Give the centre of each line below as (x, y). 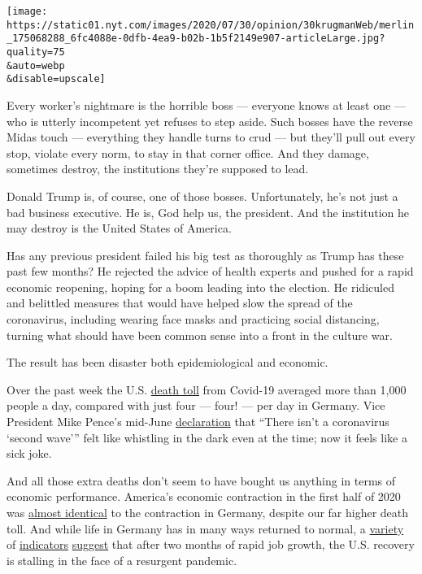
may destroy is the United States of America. (119, 228)
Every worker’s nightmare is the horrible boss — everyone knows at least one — (206, 104)
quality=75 (36, 52)
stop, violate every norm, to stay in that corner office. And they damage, (188, 152)
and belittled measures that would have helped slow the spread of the (180, 303)
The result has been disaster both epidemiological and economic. (167, 362)
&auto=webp (36, 65)
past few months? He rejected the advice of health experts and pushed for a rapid (210, 271)
